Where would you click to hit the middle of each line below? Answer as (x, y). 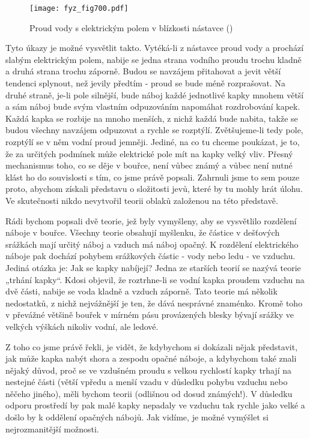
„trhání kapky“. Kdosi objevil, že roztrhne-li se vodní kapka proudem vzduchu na (155, 279)
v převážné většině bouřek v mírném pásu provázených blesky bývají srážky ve (150, 315)
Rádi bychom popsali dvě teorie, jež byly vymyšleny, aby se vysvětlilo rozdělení (151, 220)
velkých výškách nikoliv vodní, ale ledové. (82, 326)
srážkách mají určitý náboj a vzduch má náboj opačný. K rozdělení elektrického (152, 244)
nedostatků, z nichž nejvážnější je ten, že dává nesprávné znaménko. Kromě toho (154, 303)
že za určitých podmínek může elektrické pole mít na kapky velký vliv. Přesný (149, 153)
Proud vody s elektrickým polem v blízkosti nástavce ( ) (131, 27)
